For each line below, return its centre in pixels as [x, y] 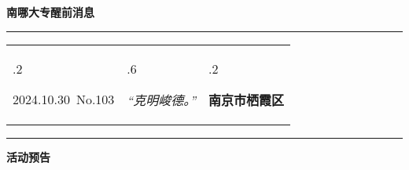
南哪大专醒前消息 [50, 12]
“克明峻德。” [162, 99]
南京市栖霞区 [247, 99]
